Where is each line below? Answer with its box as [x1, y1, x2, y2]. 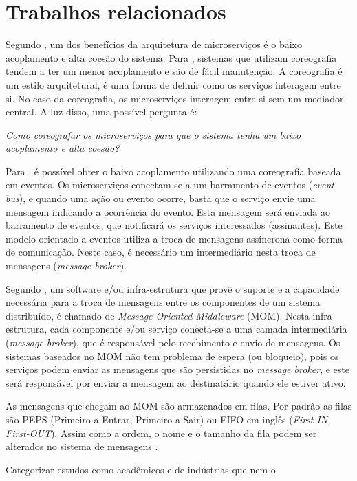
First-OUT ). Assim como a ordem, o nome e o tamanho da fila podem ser [6, 425, 317, 440]
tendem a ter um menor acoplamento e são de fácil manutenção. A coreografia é [6, 64, 343, 78]
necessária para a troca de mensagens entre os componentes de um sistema [6, 295, 321, 309]
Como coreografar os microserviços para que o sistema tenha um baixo [6, 127, 301, 142]
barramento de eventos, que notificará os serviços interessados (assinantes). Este [6, 218, 343, 232]
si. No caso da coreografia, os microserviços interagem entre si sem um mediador [6, 91, 344, 105]
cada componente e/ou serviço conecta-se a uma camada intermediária [50, 322, 347, 336]
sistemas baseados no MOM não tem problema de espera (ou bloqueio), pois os [6, 348, 339, 363]
